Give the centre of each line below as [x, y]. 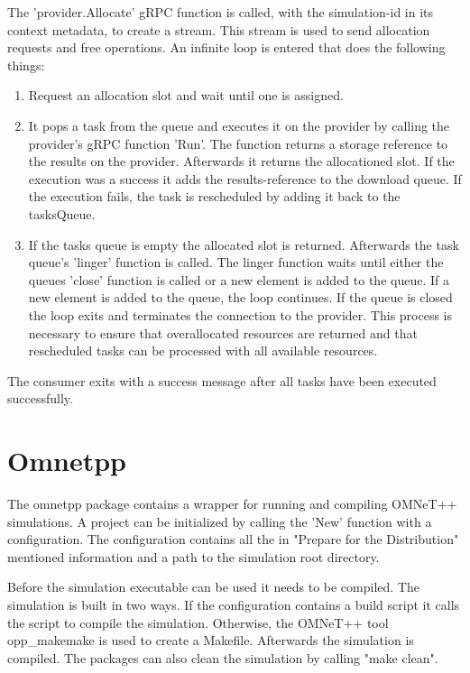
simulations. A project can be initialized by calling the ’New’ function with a [220, 521]
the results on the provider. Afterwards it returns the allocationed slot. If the [241, 161]
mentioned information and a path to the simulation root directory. [194, 556]
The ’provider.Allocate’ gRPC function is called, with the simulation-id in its [221, 12]
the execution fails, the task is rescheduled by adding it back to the [214, 196]
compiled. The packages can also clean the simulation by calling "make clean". [223, 657]
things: [26, 65]
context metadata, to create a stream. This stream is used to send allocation [219, 29]
